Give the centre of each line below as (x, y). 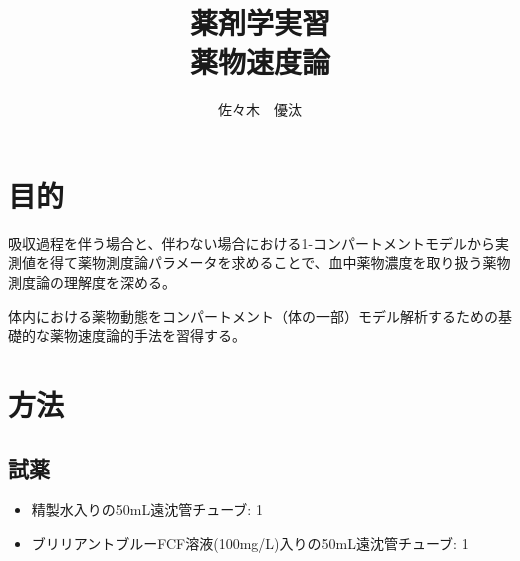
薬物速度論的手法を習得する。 (147, 335)
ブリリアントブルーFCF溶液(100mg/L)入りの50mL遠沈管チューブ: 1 (250, 542)
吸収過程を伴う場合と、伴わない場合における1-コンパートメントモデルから (252, 242)
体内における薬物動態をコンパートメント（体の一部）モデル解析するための (253, 315)
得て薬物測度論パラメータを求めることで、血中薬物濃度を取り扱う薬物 (280, 262)
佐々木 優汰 (260, 109)
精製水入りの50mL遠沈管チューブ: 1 (147, 509)
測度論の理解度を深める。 (92, 282)
